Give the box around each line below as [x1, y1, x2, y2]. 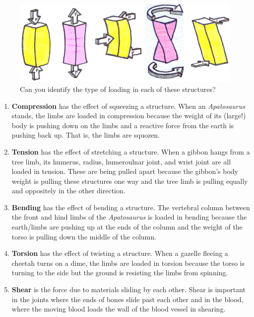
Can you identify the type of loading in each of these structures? [20, 83, 216, 94]
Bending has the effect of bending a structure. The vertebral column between [11, 202, 250, 212]
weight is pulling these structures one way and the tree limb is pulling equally [11, 175, 248, 186]
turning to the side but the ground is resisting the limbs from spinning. [11, 267, 228, 278]
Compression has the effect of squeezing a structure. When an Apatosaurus [11, 100, 246, 111]
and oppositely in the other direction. [11, 185, 126, 196]
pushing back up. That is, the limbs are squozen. [11, 130, 160, 140]
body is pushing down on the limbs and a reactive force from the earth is [11, 120, 234, 130]
